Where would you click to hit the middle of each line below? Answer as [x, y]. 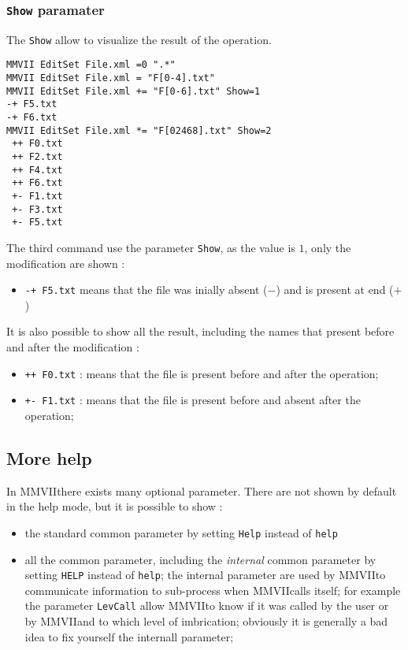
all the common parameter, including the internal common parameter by [200, 559]
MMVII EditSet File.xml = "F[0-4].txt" [111, 78]
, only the [328, 247]
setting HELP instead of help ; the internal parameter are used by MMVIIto [205, 575]
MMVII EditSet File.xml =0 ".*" [91, 65]
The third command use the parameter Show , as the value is [151, 247]
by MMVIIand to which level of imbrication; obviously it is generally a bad [206, 621]
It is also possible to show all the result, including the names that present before [200, 331]
